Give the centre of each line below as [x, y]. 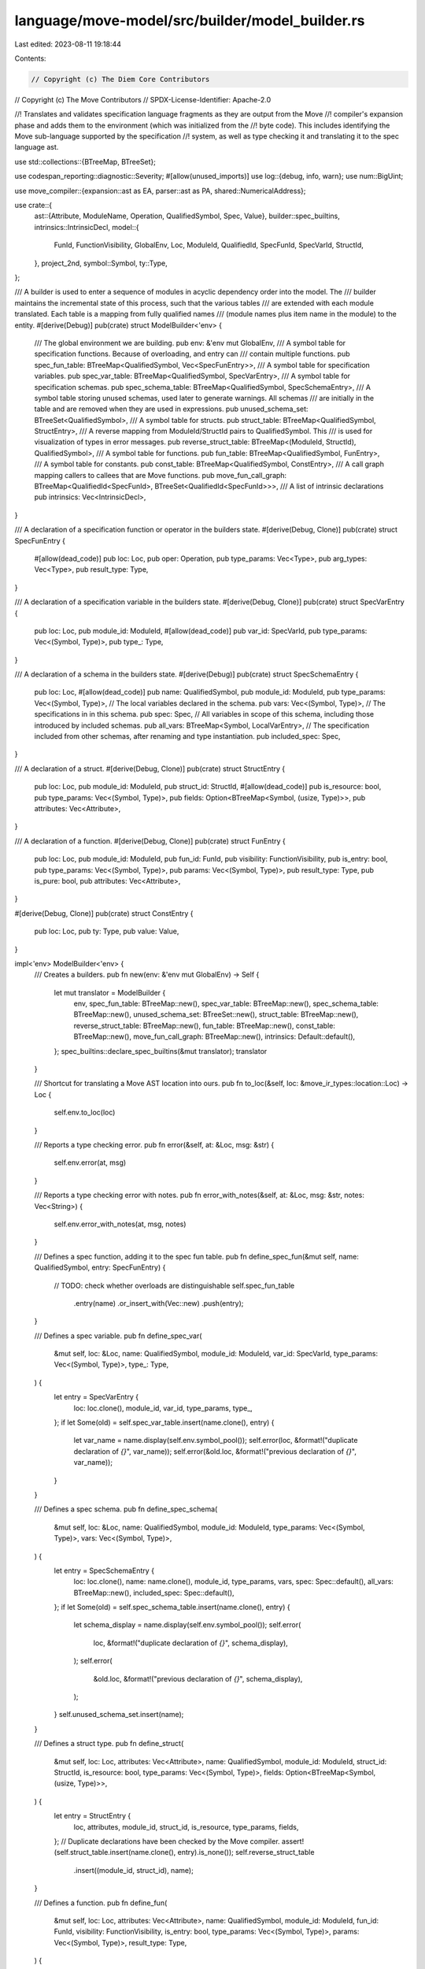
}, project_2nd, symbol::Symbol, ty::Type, [101, 263]
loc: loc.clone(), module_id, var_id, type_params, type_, [163, 1408]
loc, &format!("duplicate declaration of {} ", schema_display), [191, 1643]
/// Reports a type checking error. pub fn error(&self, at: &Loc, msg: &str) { [154, 1144]
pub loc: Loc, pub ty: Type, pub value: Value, [107, 931]
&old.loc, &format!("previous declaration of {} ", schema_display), [198, 1678]
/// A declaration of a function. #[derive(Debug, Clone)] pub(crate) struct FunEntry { [150, 841]
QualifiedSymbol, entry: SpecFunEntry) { [100, 1267]
